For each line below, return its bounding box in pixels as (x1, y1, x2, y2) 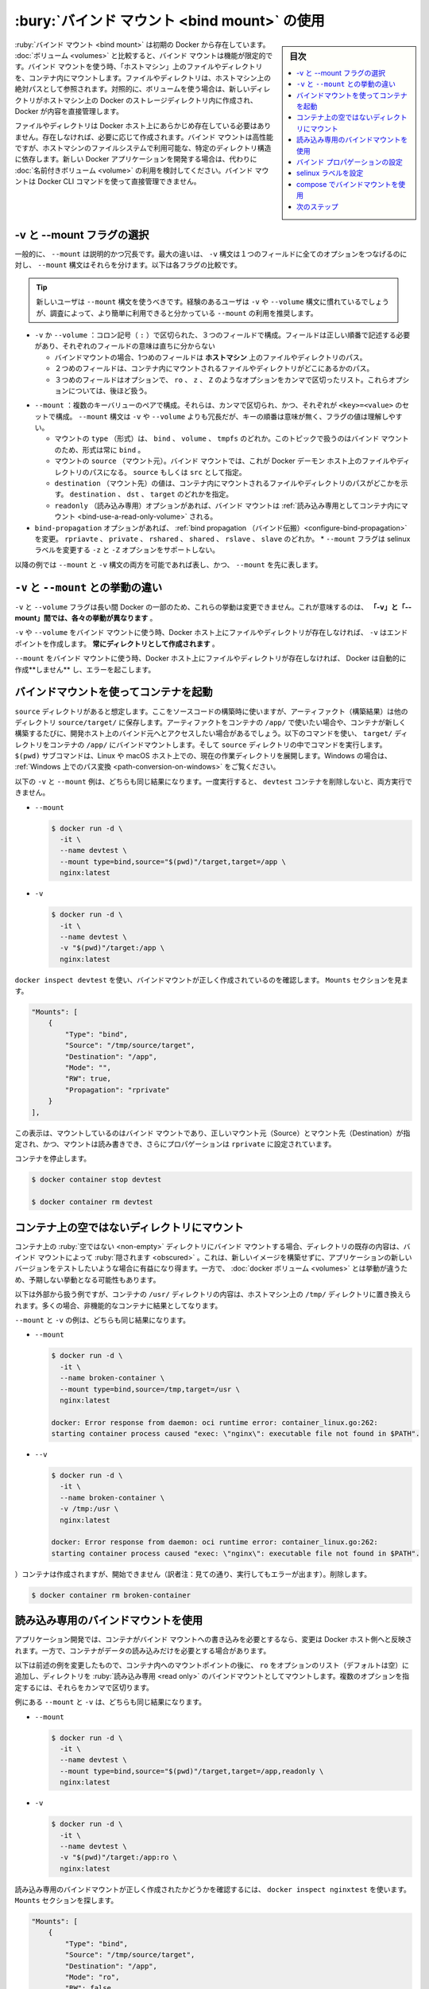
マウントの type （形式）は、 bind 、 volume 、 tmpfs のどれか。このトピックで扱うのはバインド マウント (54, 434, 409, 443)
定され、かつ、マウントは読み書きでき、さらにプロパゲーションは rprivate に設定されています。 (14, 1139, 336, 1149)
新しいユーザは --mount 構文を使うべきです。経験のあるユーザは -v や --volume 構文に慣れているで (36, 297, 369, 306)
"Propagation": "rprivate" (64, 1085, 170, 1094)
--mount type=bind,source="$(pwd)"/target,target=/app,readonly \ (60, 1766, 324, 1776)
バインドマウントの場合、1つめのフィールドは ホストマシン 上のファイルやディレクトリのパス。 (54, 352, 367, 362)
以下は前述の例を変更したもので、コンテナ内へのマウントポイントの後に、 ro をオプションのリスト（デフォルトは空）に (14, 1660, 409, 1670)
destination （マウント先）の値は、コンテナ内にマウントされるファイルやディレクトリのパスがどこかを (54, 478, 401, 488)
